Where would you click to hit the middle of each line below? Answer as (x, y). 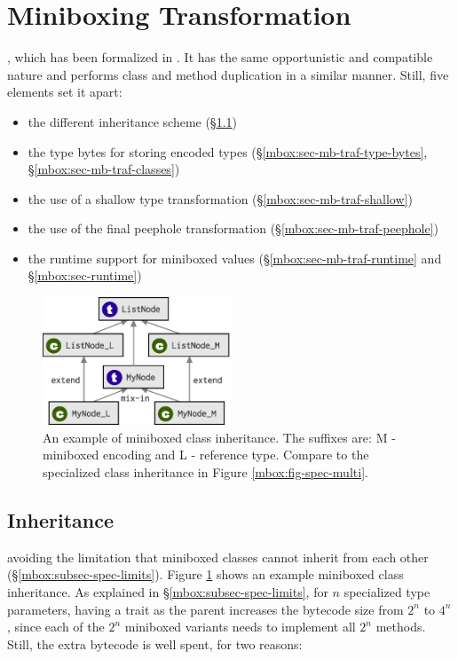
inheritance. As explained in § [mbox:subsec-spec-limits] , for (168, 591)
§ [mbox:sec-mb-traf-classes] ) (104, 169)
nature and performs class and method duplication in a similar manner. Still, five (228, 74)
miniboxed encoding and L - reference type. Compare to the (206, 455)
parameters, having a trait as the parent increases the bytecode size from (205, 609)
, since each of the (56, 627)
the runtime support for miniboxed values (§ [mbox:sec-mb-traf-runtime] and (235, 258)
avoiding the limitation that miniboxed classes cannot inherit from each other (218, 557)
